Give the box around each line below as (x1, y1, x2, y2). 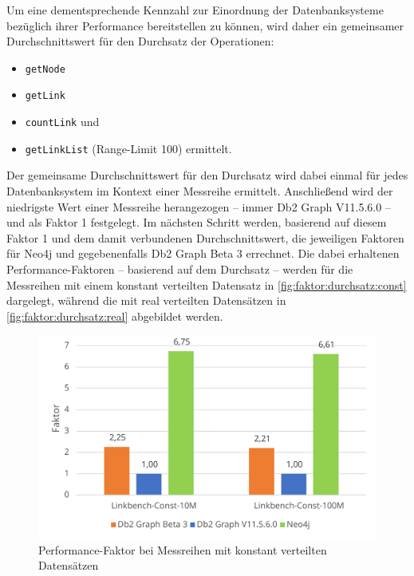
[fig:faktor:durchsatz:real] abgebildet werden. (6, 307, 223, 324)
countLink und (25, 113, 100, 130)
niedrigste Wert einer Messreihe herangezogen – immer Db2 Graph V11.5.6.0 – (6, 198, 391, 215)
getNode (25, 63, 65, 75)
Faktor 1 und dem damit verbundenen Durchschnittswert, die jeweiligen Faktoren (6, 229, 404, 246)
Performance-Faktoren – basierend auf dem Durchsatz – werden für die (6, 260, 353, 277)
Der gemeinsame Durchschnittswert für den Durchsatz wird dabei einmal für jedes (6, 167, 408, 183)
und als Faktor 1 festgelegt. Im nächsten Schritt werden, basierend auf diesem (6, 214, 387, 231)
